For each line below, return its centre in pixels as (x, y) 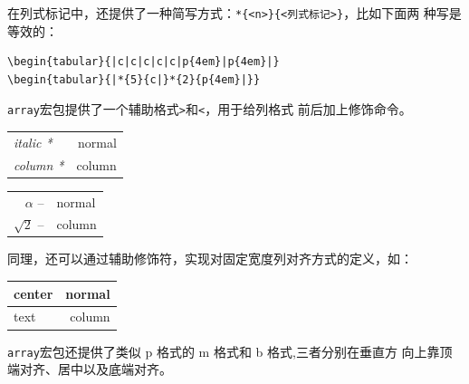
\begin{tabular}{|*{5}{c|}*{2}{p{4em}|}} (134, 79)
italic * (33, 142)
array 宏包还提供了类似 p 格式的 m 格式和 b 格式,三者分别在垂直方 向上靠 (224, 351)
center (33, 293)
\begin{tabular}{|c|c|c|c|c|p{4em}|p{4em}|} (144, 62)
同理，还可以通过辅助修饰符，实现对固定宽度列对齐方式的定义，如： (210, 259)
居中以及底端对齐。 (115, 369)
